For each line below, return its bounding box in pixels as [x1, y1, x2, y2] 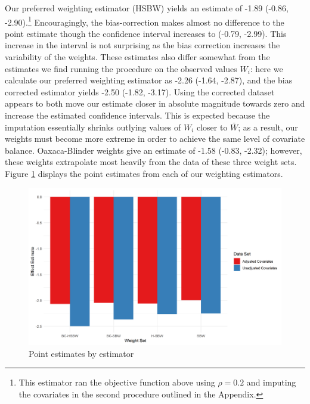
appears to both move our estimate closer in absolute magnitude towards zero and [5, 97, 305, 110]
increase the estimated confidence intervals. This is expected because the [5, 109, 270, 121]
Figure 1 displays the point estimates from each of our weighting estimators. [5, 167, 283, 179]
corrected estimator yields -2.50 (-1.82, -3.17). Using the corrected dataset [5, 85, 275, 98]
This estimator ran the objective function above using [18, 376, 215, 389]
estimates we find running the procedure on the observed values [5, 62, 237, 74]
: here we [250, 62, 283, 74]
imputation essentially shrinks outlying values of [5, 120, 181, 133]
